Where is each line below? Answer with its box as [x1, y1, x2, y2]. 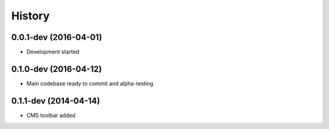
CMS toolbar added [26, 111, 76, 119]
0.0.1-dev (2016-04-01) [11, 32, 102, 42]
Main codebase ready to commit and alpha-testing [26, 79, 154, 87]
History [11, 9, 50, 22]
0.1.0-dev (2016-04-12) [11, 64, 102, 74]
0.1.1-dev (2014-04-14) [11, 96, 101, 106]
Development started [26, 48, 79, 56]
